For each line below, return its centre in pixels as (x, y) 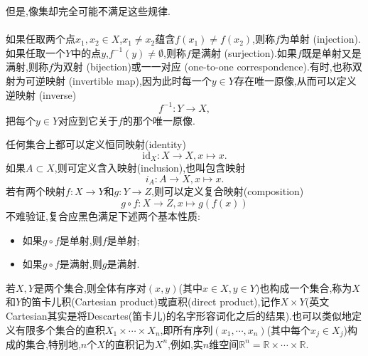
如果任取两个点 (40, 39)
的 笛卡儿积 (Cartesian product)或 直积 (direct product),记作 (151, 302)
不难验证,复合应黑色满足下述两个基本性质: (103, 215)
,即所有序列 (186, 329)
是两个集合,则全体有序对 (90, 287)
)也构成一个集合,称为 (304, 287)
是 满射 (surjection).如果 (244, 52)
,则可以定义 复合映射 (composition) (227, 191)
